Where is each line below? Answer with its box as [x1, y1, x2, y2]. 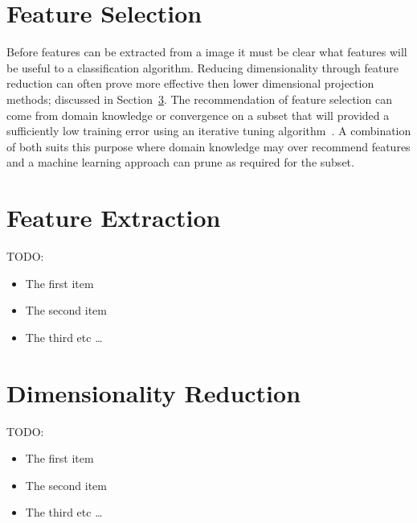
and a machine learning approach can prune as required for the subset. [6, 154, 354, 171]
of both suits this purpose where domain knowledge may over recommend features [6, 138, 411, 154]
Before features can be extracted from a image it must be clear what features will [6, 43, 407, 60]
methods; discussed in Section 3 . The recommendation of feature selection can [6, 90, 392, 107]
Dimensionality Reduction [6, 376, 301, 409]
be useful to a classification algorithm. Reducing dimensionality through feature [6, 59, 399, 76]
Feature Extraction [6, 201, 221, 234]
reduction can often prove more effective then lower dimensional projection [6, 75, 374, 92]
